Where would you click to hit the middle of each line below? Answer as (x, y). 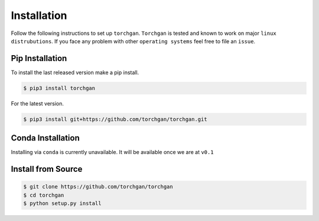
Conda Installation (45, 138)
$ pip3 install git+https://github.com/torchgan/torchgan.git (115, 119)
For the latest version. (38, 103)
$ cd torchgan (44, 195)
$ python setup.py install (62, 204)
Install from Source (47, 169)
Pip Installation (39, 58)
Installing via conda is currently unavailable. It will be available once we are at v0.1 (112, 152)
